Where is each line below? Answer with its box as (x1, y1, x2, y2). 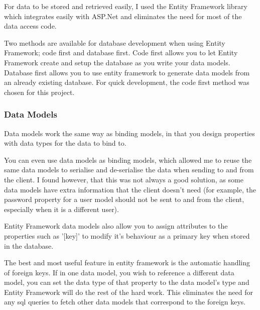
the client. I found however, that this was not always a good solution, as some (4, 174, 243, 184)
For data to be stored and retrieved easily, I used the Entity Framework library (4, 1, 247, 11)
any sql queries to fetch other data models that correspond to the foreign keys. (4, 296, 246, 307)
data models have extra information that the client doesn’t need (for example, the (4, 184, 256, 194)
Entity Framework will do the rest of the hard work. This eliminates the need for (4, 286, 253, 297)
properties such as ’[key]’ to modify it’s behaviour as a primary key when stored (4, 230, 250, 241)
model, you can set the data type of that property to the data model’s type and (4, 277, 249, 287)
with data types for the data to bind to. (4, 138, 126, 148)
